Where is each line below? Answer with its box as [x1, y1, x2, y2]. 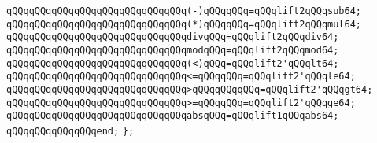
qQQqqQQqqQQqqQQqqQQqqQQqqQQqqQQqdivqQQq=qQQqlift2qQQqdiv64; [6, 31, 339, 43]
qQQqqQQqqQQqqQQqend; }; [6, 125, 135, 137]
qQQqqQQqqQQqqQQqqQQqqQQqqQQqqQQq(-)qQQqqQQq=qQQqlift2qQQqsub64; [6, 5, 362, 16]
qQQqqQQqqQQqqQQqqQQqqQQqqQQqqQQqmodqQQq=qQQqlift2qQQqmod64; [6, 44, 339, 56]
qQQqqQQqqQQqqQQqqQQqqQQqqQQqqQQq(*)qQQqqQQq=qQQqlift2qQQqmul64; [6, 18, 362, 30]
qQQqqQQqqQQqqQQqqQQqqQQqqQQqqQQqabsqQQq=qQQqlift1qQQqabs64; [6, 110, 339, 122]
